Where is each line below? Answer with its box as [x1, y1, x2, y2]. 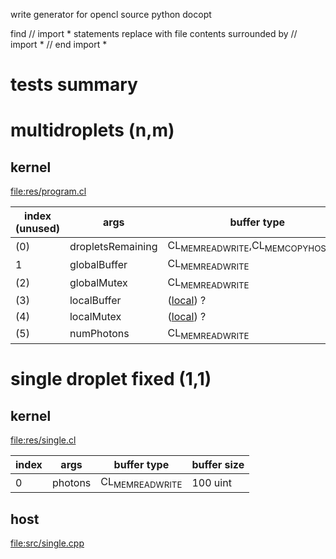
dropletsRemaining [69, 239, 158, 253]
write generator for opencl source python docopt [10, 9, 212, 20]
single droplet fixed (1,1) [10, 368, 212, 391]
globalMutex [69, 276, 128, 290]
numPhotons [69, 327, 130, 341]
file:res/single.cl [10, 434, 77, 446]
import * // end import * [10, 39, 108, 50]
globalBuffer [69, 257, 128, 271]
